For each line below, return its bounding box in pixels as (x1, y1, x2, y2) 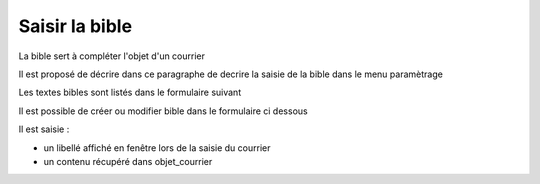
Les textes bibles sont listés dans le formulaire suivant (18, 86, 242, 99)
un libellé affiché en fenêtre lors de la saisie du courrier (43, 141, 271, 154)
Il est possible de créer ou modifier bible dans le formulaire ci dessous (18, 105, 309, 117)
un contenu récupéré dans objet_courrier (43, 155, 213, 167)
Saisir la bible (18, 15, 133, 37)
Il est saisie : (18, 123, 70, 135)
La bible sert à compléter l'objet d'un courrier (18, 50, 205, 62)
